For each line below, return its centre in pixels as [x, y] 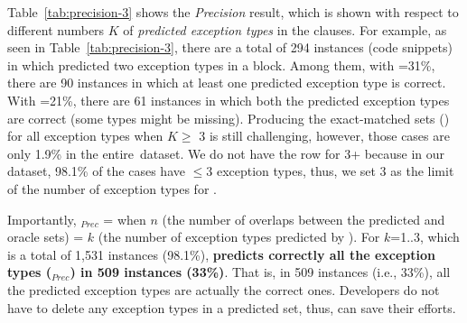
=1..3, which [425, 237]
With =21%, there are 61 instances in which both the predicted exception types [229, 100]
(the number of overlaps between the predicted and [304, 219]
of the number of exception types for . [112, 188]
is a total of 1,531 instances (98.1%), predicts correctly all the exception [221, 254]
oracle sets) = [46, 237]
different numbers [56, 29]
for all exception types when [85, 136]
